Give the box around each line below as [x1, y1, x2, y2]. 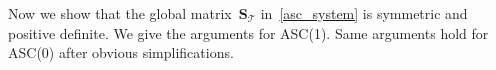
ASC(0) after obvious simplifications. [8, 42, 234, 63]
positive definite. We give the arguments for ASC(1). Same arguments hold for [8, 22, 489, 43]
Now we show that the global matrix [8, 3, 232, 23]
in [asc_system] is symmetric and [260, 3, 468, 23]
